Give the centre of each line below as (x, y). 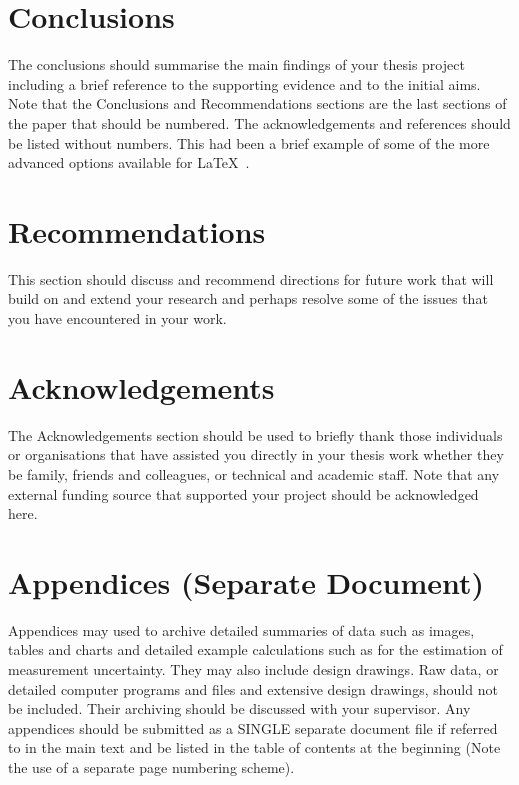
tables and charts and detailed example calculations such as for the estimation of (255, 649)
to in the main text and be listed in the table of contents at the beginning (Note (254, 747)
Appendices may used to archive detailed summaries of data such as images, (241, 629)
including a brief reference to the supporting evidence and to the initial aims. (244, 83)
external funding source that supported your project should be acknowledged (243, 493)
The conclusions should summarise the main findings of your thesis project (236, 64)
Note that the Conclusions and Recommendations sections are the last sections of (257, 103)
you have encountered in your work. (117, 318)
